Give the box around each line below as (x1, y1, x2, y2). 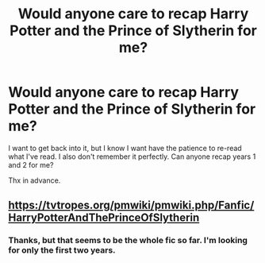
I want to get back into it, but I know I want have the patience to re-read (8, 143, 242, 153)
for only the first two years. (8, 245, 117, 256)
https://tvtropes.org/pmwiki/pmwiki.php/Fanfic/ (8, 199, 255, 212)
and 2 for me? (8, 160, 54, 169)
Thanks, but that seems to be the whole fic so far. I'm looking (8, 235, 248, 246)
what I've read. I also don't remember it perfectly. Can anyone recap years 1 (8, 152, 256, 161)
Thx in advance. (8, 176, 61, 185)
